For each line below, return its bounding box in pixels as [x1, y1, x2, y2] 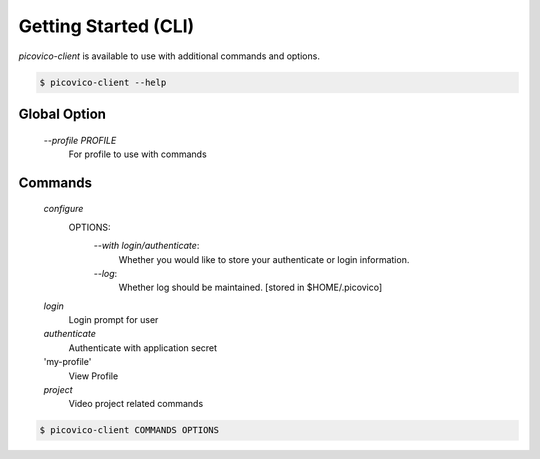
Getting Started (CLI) [18, 15, 195, 37]
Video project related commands [68, 398, 204, 410]
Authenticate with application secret [68, 341, 218, 354]
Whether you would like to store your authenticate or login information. [118, 253, 410, 265]
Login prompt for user [68, 314, 159, 326]
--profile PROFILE [43, 134, 117, 146]
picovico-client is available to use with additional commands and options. [18, 50, 320, 62]
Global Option [18, 105, 107, 122]
